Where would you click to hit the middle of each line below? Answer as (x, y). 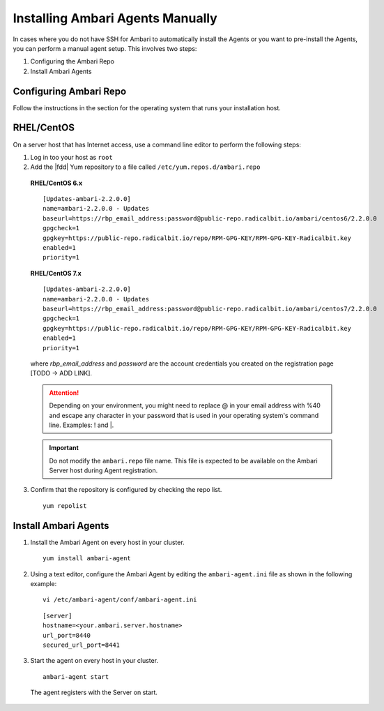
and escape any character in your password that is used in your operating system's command (184, 415)
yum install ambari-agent (87, 559)
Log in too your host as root (71, 157)
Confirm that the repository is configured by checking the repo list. (126, 490)
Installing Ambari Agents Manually (115, 18)
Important (64, 448)
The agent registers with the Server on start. (94, 693)
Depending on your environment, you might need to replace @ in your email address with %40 (185, 405)
